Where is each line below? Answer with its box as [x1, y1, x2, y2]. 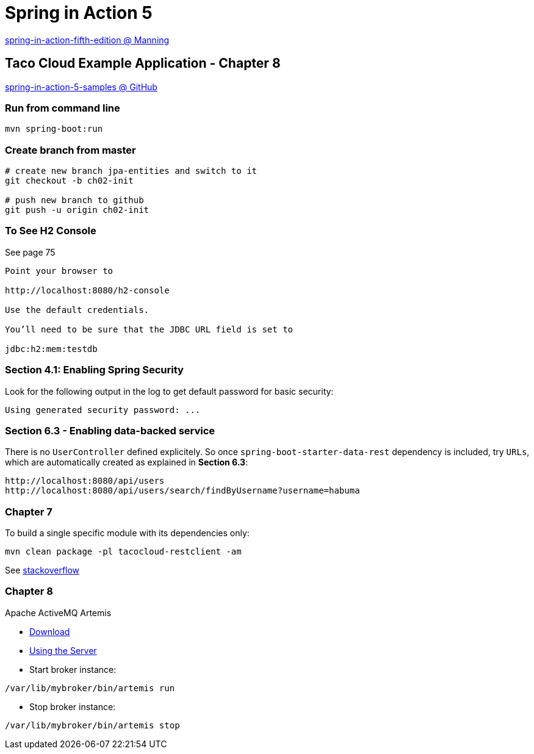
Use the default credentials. [5, 304, 150, 315]
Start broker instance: [29, 664, 117, 675]
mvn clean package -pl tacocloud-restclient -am [5, 547, 242, 557]
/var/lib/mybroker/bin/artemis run [5, 683, 175, 693]
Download [29, 626, 70, 637]
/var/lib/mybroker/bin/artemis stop [5, 720, 180, 730]
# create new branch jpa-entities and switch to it [5, 166, 258, 176]
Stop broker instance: [29, 701, 116, 712]
